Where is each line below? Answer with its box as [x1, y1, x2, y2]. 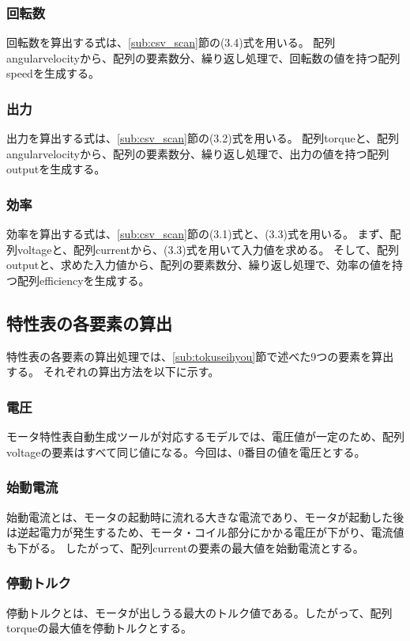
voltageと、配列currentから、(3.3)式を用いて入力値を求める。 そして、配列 [17, 241, 399, 257]
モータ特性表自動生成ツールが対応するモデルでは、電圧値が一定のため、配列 [6, 428, 404, 445]
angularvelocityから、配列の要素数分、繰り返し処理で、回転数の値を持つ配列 [6, 49, 401, 66]
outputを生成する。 [6, 161, 106, 177]
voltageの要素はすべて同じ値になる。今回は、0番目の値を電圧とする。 [6, 443, 366, 460]
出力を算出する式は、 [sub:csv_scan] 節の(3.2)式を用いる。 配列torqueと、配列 [6, 130, 400, 146]
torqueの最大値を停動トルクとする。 [6, 620, 192, 636]
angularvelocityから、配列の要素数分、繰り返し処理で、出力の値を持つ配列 [6, 145, 389, 161]
